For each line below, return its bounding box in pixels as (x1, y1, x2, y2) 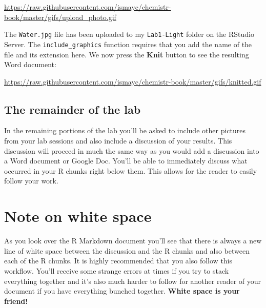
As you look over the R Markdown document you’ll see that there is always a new (4, 235, 262, 246)
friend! (4, 295, 28, 306)
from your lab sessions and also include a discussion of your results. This (4, 135, 232, 146)
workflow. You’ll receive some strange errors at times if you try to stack (4, 265, 229, 276)
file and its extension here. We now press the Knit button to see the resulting (4, 49, 249, 59)
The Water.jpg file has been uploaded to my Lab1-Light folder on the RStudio (4, 29, 254, 39)
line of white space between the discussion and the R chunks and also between (4, 245, 250, 256)
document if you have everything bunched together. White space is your (4, 285, 240, 296)
